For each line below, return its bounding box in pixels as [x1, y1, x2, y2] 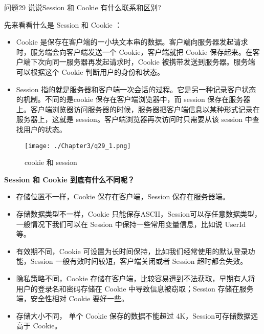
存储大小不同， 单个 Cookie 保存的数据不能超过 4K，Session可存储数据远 [16, 310, 258, 321]
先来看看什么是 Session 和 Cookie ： [4, 19, 122, 30]
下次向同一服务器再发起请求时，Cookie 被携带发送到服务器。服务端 [30, 56, 255, 67]
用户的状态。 [23, 123, 67, 134]
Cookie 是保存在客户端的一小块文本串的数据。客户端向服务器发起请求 [16, 36, 248, 47]
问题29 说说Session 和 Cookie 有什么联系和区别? [4, 2, 161, 12]
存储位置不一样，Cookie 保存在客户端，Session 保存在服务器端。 [16, 191, 230, 202]
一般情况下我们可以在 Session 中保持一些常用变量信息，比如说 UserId [16, 218, 246, 229]
